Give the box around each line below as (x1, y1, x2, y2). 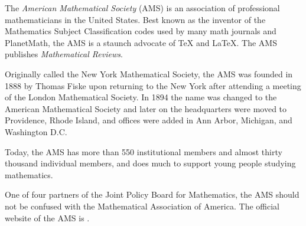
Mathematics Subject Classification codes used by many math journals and (5, 25, 276, 37)
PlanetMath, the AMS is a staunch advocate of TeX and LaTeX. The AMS (5, 36, 277, 48)
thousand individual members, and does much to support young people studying (5, 157, 296, 169)
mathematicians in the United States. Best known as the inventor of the (5, 13, 266, 25)
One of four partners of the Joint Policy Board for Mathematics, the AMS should (5, 188, 300, 201)
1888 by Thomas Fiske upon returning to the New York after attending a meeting (5, 79, 301, 91)
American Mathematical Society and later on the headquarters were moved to (5, 102, 287, 114)
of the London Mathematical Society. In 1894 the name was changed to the (5, 91, 277, 103)
